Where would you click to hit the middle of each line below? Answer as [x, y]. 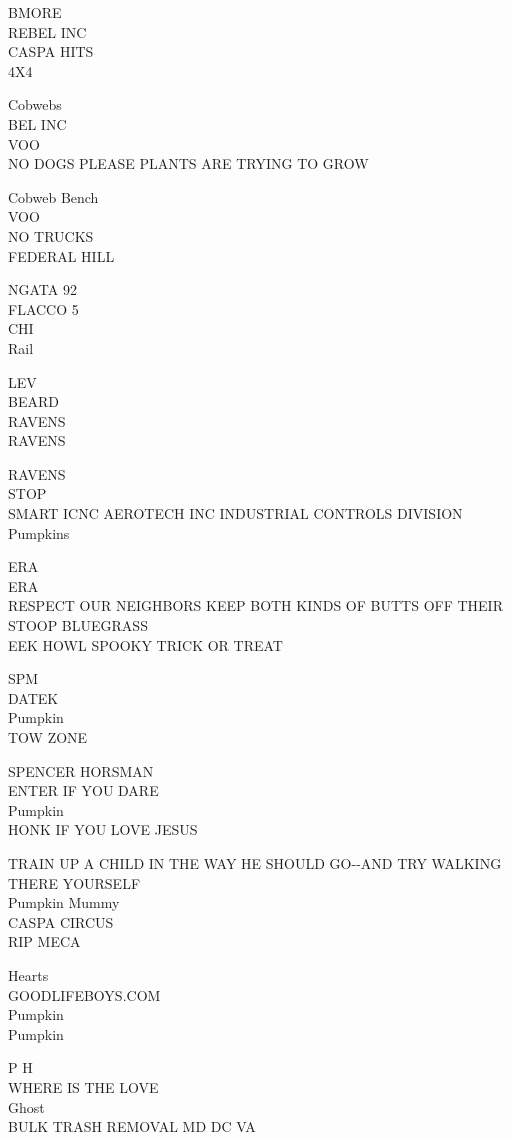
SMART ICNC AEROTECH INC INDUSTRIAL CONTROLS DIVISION [235, 513]
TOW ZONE [48, 737]
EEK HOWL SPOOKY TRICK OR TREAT [145, 644]
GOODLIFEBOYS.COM [84, 994]
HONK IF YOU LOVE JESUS [103, 829]
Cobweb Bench [53, 196]
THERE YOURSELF [74, 882]
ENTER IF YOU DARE [83, 790]
